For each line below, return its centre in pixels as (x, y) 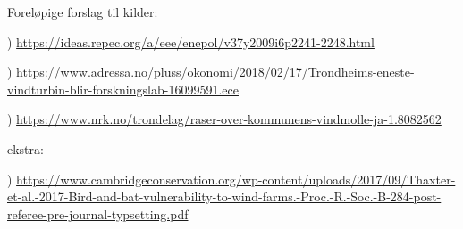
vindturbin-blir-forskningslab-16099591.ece (123, 89)
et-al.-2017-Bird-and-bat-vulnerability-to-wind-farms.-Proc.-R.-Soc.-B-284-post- (224, 196)
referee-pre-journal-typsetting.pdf (98, 213)
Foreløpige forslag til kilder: (83, 12)
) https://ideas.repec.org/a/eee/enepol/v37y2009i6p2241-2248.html (191, 41)
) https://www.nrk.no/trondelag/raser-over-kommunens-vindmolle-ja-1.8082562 (224, 119)
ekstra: (25, 148)
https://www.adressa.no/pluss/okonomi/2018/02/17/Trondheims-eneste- (215, 72)
